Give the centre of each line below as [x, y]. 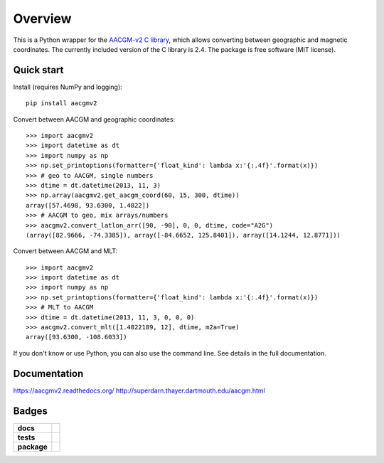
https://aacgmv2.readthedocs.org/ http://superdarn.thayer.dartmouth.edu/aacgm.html [139, 390]
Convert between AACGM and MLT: [65, 251]
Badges [30, 411]
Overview [42, 18]
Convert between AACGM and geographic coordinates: [94, 119]
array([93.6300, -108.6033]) [76, 337]
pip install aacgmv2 [62, 103]
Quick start [38, 70]
